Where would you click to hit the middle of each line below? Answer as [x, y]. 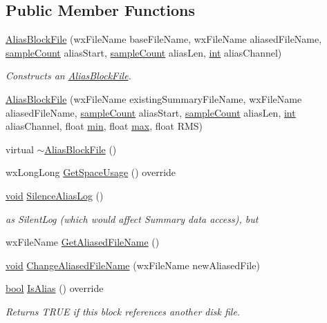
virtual [20, 149]
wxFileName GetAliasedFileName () [83, 242]
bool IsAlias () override [55, 288]
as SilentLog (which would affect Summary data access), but [132, 218]
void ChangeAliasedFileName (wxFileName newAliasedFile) [133, 265]
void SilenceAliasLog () [55, 195]
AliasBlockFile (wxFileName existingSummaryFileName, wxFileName [154, 98]
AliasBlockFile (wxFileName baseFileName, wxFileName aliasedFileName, [164, 39]
